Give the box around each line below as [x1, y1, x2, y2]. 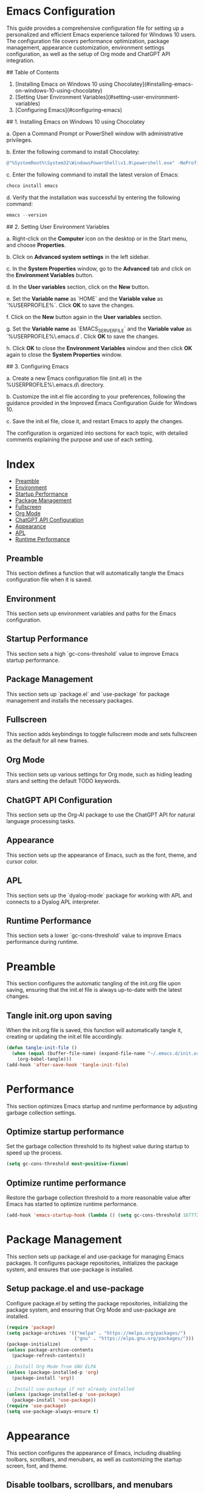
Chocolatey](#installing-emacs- [114, 80, 194, 88]
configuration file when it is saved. [6, 576, 93, 583]
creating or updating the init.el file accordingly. [6, 1033, 123, 1041]
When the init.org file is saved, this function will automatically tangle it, [6, 1027, 183, 1034]
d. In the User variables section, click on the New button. [6, 283, 150, 290]
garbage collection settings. [6, 1109, 76, 1116]
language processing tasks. [6, 817, 76, 824]
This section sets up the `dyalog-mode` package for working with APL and [6, 891, 192, 899]
